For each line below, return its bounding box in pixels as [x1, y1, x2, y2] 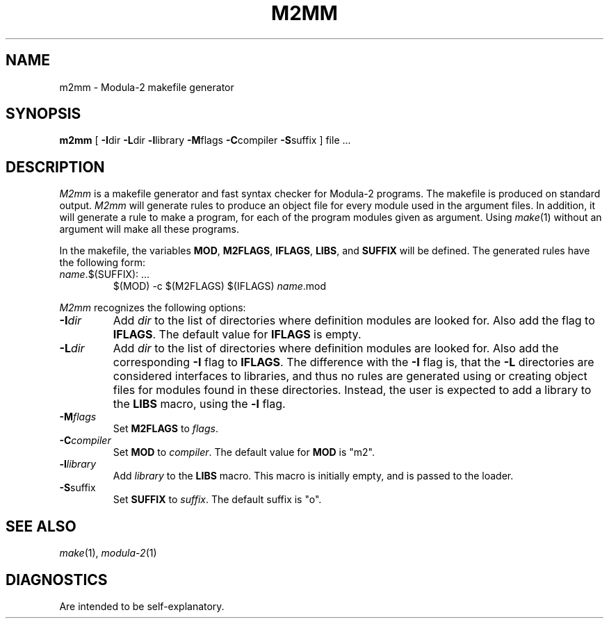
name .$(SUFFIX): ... [59, 268, 150, 281]
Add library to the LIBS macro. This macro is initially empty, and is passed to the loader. [113, 470, 514, 482]
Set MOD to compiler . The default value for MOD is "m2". [113, 446, 375, 459]
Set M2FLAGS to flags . [113, 422, 218, 435]
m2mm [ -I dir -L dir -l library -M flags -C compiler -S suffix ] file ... [59, 134, 351, 147]
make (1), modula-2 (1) [59, 547, 157, 559]
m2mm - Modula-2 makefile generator [59, 81, 234, 93]
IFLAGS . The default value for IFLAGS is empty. [113, 327, 362, 342]
